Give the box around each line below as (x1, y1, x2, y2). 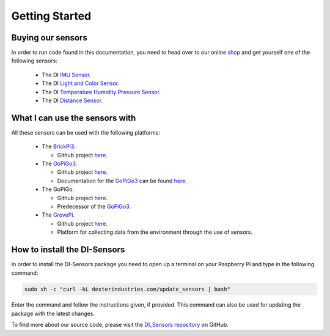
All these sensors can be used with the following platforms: (11, 129, 161, 136)
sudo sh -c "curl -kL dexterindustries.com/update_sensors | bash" (24, 285, 231, 293)
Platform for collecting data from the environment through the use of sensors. (57, 228, 253, 236)
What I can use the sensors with (11, 113, 136, 123)
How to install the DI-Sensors (11, 245, 125, 255)
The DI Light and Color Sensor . (42, 80, 119, 87)
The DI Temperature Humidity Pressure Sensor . (42, 88, 161, 95)
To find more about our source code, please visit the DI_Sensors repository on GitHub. (11, 321, 229, 329)
